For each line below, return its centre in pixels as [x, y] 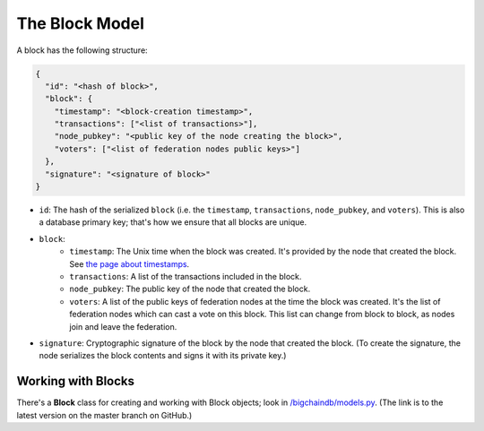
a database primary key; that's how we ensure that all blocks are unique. [173, 222]
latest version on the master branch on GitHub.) [104, 415]
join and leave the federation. [123, 326]
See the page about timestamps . [130, 263]
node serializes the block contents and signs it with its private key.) [163, 356]
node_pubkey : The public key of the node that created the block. [190, 289]
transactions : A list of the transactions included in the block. [186, 276]
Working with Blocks [75, 381]
